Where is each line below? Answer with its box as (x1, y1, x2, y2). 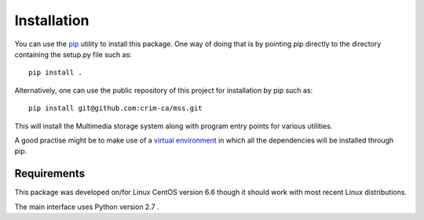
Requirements (14, 167, 86, 180)
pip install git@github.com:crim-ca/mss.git (28, 104, 203, 113)
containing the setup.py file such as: (14, 49, 133, 59)
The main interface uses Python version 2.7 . (14, 202, 160, 211)
